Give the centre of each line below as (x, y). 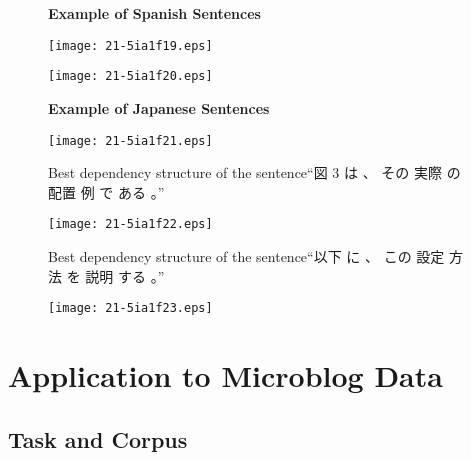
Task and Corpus (98, 438)
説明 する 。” (125, 275)
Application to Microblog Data (225, 375)
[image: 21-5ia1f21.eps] (130, 140)
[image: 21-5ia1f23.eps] (130, 308)
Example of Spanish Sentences (154, 13)
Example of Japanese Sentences (159, 107)
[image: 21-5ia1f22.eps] (130, 224)
